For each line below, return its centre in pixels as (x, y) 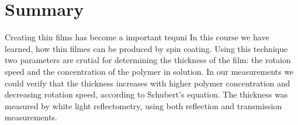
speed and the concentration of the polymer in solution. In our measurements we (149, 71)
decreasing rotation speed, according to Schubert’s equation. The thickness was (146, 94)
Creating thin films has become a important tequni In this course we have (137, 37)
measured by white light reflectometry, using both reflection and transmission (143, 105)
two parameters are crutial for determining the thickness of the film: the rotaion (148, 60)
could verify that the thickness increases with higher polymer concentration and (148, 83)
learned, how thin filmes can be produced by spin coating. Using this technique (146, 48)
